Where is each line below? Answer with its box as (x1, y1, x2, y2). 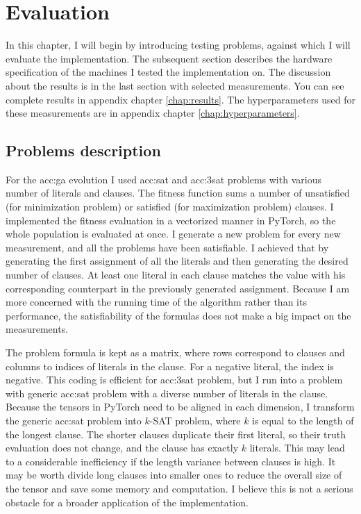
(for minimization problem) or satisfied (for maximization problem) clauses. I (6, 199, 334, 214)
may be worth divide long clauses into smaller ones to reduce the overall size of (6, 467, 342, 482)
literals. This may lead (249, 440, 345, 455)
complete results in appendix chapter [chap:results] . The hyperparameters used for (6, 92, 355, 106)
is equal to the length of (252, 413, 354, 427)
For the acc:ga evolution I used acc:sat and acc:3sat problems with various (6, 172, 321, 186)
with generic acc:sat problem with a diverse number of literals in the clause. (6, 385, 328, 400)
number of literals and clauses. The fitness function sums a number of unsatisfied (6, 185, 350, 200)
